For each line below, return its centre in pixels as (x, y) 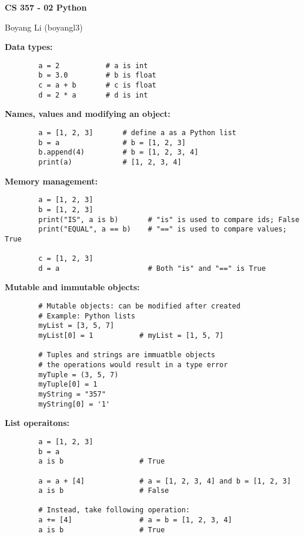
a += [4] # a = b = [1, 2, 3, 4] (135, 520)
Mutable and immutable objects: (72, 287)
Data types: (29, 47)
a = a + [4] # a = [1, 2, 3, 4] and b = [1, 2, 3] (165, 481)
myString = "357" (72, 394)
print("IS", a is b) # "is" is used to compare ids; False (169, 219)
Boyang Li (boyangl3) (44, 27)
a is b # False (104, 491)
